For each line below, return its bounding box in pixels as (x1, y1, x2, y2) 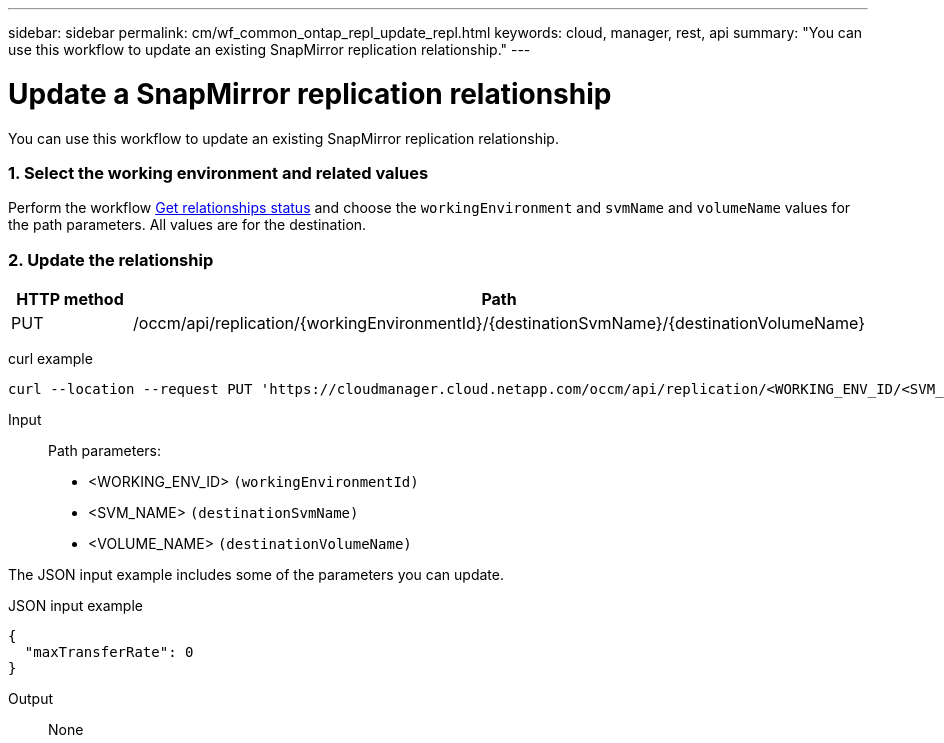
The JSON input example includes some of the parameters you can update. (8, 566, 504, 583)
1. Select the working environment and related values (8, 162, 429, 183)
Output (8, 690, 53, 707)
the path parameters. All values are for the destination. (8, 216, 367, 234)
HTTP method (16, 289, 124, 309)
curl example (8, 350, 93, 367)
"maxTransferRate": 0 (24, 644, 194, 660)
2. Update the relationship (8, 249, 214, 270)
